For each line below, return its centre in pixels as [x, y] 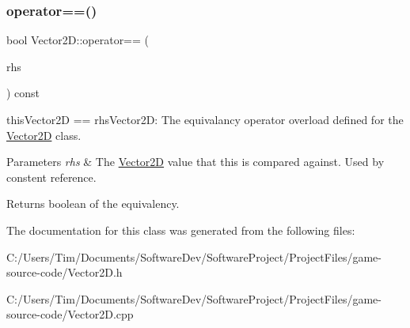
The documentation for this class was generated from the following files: [181, 230]
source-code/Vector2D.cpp [70, 314]
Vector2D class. [44, 135]
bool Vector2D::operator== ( [78, 40]
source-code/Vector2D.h [65, 272]
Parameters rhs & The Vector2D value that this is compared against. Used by [196, 162]
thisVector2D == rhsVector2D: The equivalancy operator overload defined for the [205, 119]
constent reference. [51, 177]
